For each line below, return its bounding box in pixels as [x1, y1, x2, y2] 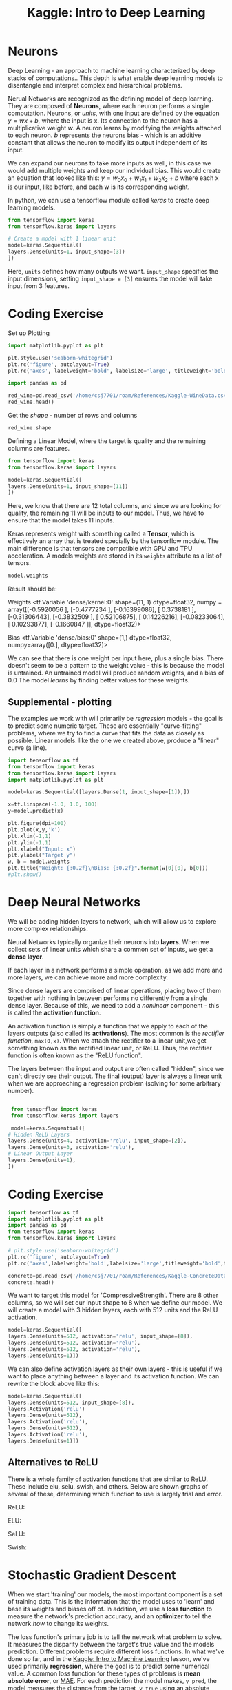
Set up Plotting [8, 329, 50, 337]
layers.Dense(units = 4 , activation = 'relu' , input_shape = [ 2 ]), [8, 1137, 187, 1145]
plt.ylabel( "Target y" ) [8, 852, 76, 859]
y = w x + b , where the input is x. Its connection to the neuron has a [8, 116, 198, 125]
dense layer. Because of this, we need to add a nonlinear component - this [8, 1001, 220, 1009]
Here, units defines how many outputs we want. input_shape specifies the [8, 267, 219, 275]
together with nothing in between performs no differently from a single [8, 994, 208, 1002]
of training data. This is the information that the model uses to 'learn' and [8, 1597, 215, 1605]
